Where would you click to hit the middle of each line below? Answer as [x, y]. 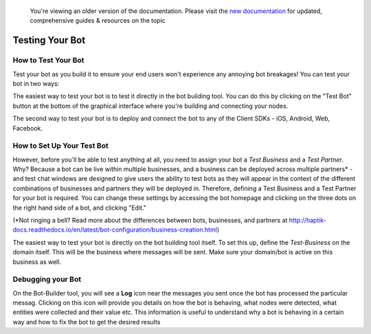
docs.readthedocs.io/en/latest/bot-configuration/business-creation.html [115, 230]
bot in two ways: [36, 83]
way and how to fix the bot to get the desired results [87, 322]
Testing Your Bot [49, 40]
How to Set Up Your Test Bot [61, 146]
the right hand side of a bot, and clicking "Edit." [80, 208]
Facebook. [28, 128]
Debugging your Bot [47, 280]
